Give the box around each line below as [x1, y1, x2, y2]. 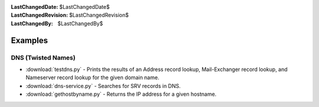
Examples [11, 35, 48, 46]
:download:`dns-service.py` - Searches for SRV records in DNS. [25, 82, 181, 89]
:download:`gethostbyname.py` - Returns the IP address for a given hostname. [25, 90, 217, 98]
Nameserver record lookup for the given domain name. [25, 74, 159, 81]
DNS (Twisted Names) [11, 53, 76, 61]
